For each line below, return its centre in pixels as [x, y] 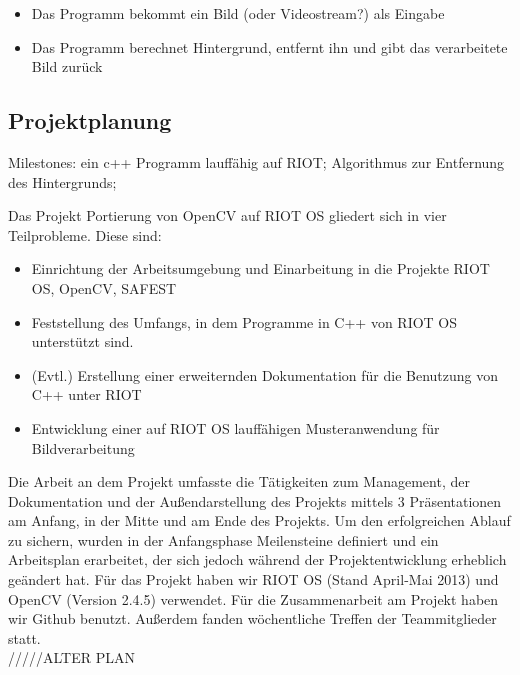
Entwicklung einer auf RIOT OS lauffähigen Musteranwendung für [235, 427]
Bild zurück [67, 66]
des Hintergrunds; [62, 181]
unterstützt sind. [82, 341]
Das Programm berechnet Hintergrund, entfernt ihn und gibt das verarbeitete [269, 46]
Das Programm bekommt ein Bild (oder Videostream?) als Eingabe [238, 13]
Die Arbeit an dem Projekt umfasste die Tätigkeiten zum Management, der [239, 481]
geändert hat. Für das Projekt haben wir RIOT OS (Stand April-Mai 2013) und [253, 579]
